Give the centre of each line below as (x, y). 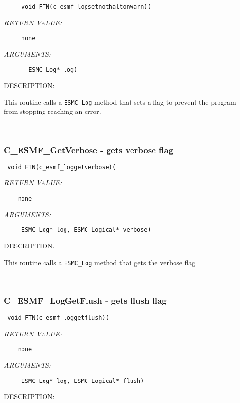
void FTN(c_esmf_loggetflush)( (58, 318)
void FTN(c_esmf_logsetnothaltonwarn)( (86, 7)
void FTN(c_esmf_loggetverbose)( (62, 167)
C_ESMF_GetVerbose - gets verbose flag (89, 149)
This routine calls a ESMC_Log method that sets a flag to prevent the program (120, 101)
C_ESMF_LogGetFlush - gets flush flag (85, 300)
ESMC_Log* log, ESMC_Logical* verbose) (86, 230)
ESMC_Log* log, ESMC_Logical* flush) (83, 381)
